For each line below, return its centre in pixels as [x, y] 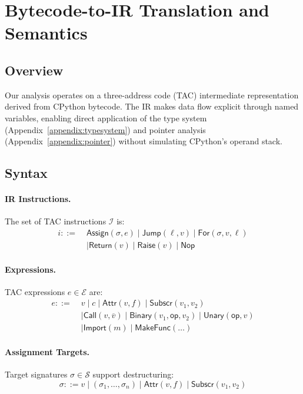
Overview [34, 70]
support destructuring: [133, 374]
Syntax [26, 173]
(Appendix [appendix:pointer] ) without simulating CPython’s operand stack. [144, 141]
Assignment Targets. [47, 352]
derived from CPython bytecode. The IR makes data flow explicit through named [152, 106]
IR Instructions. [38, 199]
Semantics [46, 33]
